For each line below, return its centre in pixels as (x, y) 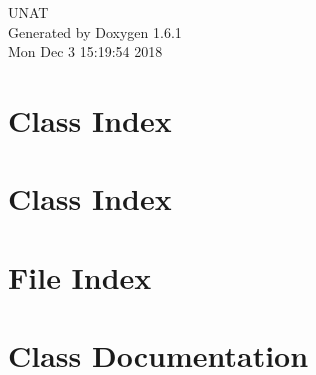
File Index (80, 276)
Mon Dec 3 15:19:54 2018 (85, 51)
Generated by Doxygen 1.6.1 (95, 31)
